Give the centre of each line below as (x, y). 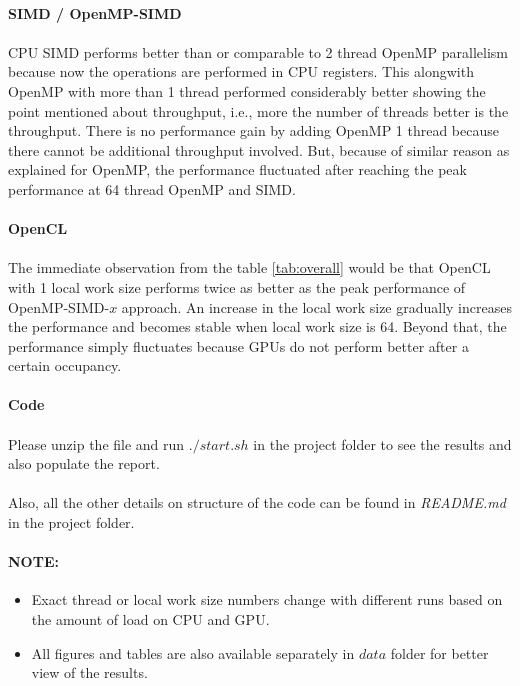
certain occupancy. (65, 365)
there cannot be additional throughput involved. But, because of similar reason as (259, 149)
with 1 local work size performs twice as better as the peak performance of (237, 286)
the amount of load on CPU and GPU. (150, 619)
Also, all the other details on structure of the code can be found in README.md (257, 502)
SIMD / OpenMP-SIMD (95, 12)
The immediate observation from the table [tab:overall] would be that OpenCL (249, 267)
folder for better (439, 652)
